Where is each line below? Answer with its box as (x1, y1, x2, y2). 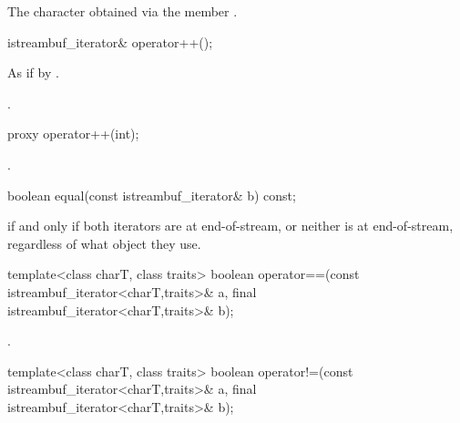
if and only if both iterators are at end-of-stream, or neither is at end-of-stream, (7, 216, 454, 235)
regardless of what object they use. (7, 233, 201, 253)
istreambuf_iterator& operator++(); (7, 32, 213, 51)
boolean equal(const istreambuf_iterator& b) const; (7, 185, 296, 204)
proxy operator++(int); (7, 124, 139, 143)
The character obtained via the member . (7, 2, 238, 20)
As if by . (7, 63, 59, 82)
